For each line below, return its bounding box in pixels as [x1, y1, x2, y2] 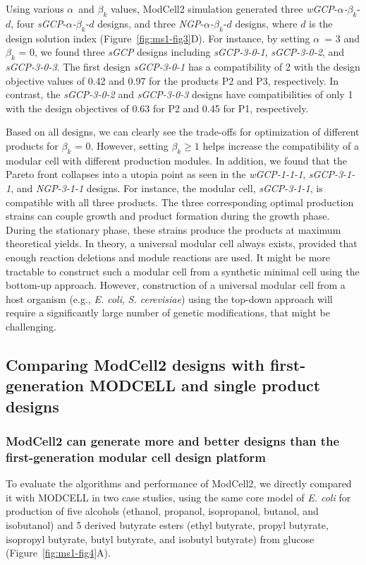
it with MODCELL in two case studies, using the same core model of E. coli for [6, 489, 351, 504]
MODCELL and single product [89, 374, 321, 396]
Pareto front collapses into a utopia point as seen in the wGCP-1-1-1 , [6, 167, 306, 182]
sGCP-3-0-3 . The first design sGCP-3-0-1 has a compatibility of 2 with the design [6, 59, 360, 73]
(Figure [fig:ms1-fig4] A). [6, 545, 111, 560]
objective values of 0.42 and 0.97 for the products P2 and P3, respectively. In [6, 73, 339, 88]
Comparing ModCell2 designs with [6, 353, 264, 375]
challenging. [6, 319, 56, 333]
